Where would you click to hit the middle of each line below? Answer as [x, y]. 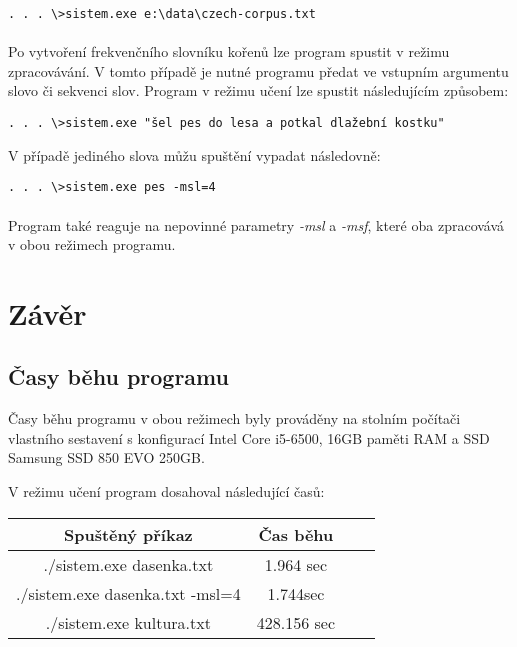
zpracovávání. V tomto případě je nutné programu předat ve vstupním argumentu [258, 70]
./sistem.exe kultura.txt [128, 622]
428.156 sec [296, 622]
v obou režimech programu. [92, 244]
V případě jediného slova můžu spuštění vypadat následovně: [194, 154]
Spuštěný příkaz [128, 534]
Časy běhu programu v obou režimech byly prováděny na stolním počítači [234, 418]
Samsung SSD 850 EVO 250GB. [106, 457]
